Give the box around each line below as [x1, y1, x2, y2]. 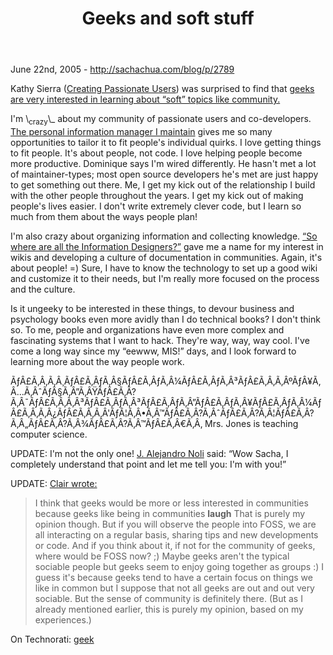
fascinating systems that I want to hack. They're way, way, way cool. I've [10, 334, 310, 346]
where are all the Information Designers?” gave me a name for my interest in [10, 240, 324, 252]
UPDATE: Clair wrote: [10, 477, 98, 489]
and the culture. [10, 283, 76, 295]
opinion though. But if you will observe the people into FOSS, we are [34, 518, 317, 530]
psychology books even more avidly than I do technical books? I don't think [10, 313, 321, 325]
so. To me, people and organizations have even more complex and [10, 323, 285, 336]
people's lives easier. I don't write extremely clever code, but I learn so [10, 200, 302, 212]
